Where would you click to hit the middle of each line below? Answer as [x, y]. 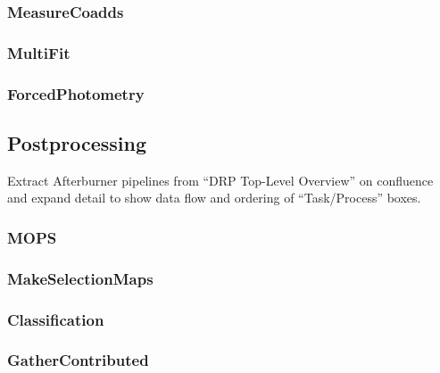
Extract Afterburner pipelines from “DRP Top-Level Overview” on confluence [220, 180]
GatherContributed [78, 360]
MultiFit [39, 52]
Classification [56, 319]
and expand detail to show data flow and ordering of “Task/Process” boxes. [214, 198]
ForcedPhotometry [76, 93]
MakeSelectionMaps [80, 278]
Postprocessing [77, 142]
